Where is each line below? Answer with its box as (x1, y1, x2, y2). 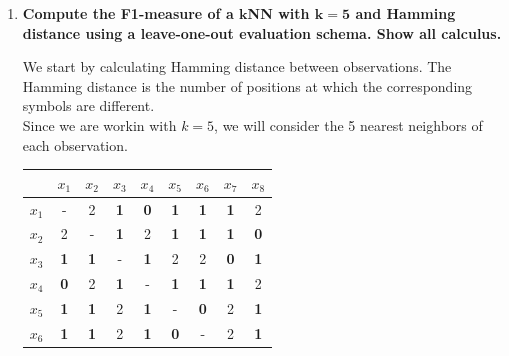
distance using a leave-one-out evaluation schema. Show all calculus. (22, 22, 502, 43)
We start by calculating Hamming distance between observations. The (22, 56, 452, 77)
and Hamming (355, 3, 456, 23)
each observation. (22, 134, 128, 155)
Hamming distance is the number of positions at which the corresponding (22, 75, 473, 96)
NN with (247, 3, 310, 23)
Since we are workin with (22, 114, 177, 135)
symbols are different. (22, 95, 155, 116)
